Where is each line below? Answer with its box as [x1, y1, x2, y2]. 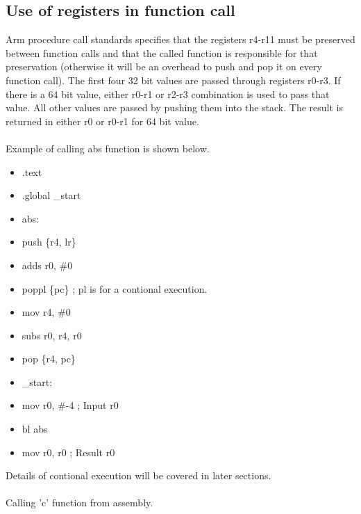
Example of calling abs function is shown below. [6, 140, 210, 155]
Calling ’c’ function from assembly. [6, 495, 153, 510]
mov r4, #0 [22, 305, 71, 319]
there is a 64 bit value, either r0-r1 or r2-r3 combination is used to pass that [6, 86, 330, 101]
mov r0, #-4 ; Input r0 [22, 398, 119, 412]
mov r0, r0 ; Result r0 [22, 444, 115, 459]
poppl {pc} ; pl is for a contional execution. [22, 281, 208, 296]
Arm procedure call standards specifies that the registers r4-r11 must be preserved [6, 32, 355, 47]
